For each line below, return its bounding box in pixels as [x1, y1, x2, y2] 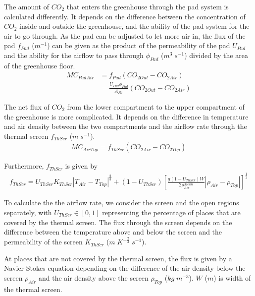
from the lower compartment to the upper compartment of [67, 101, 245, 112]
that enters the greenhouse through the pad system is [66, 1, 229, 11]
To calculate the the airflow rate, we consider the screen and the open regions [4, 197, 239, 208]
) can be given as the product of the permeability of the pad [47, 40, 230, 51]
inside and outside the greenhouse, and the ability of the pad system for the [19, 21, 250, 31]
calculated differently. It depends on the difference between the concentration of [4, 11, 246, 21]
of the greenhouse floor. [4, 60, 75, 70]
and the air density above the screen [38, 272, 149, 283]
